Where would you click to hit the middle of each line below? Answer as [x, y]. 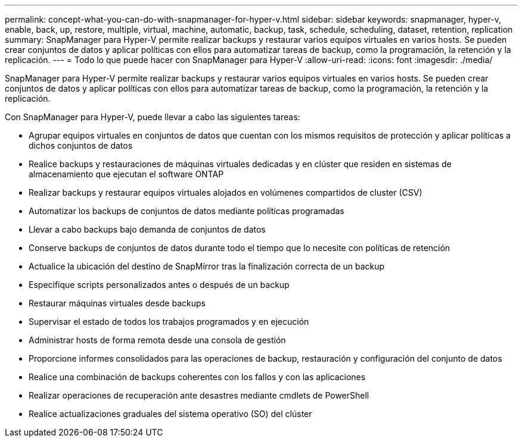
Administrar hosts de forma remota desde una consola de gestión [157, 340]
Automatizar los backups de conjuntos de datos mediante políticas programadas [187, 211]
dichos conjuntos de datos [81, 145]
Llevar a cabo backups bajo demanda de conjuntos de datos [147, 229]
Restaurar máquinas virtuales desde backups [117, 303]
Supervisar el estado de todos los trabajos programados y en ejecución [169, 322]
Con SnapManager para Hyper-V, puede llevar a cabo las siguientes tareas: [153, 117]
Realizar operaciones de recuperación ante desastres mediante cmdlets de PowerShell [199, 395]
